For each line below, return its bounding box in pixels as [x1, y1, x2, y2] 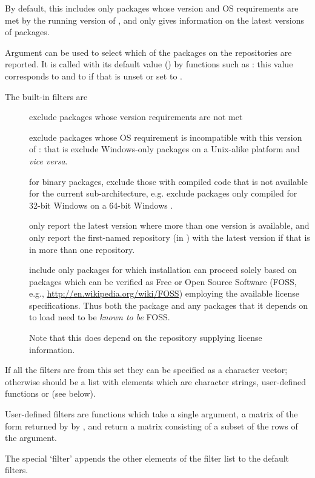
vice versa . [29, 154, 68, 167]
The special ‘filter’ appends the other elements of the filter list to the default [5, 451, 290, 464]
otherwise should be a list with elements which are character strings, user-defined [5, 375, 306, 388]
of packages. [5, 25, 50, 38]
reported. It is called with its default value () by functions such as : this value [5, 58, 293, 70]
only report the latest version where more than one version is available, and [29, 219, 310, 232]
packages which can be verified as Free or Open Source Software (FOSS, [29, 275, 297, 288]
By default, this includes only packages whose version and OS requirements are [5, 2, 299, 14]
